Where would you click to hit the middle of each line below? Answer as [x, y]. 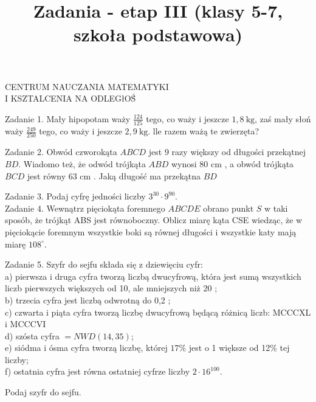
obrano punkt [228, 208]
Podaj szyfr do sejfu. [43, 392]
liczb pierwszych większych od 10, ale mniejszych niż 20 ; [111, 288]
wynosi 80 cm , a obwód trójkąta [232, 163]
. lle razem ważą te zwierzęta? [204, 131]
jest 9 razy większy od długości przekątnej [227, 152]
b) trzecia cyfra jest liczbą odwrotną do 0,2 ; [88, 300]
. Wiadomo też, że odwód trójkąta [82, 163]
